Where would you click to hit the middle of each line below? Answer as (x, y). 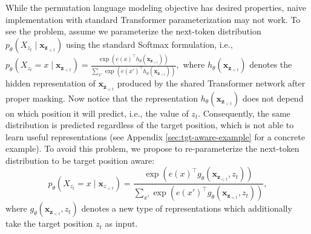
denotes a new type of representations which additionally (187, 208)
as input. (121, 223)
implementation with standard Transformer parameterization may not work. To (153, 19)
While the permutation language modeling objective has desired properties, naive (156, 7)
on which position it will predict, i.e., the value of (97, 113)
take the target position (49, 223)
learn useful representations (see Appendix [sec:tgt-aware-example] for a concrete (155, 136)
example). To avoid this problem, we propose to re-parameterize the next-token (152, 148)
